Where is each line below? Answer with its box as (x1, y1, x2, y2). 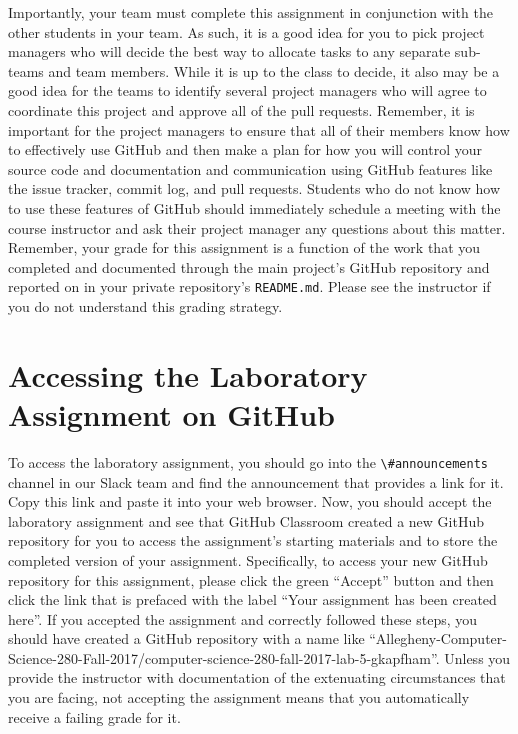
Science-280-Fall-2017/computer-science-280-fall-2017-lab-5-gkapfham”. (8, 647, 440, 668)
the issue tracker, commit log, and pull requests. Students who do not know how (8, 178, 501, 199)
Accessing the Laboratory (8, 354, 368, 395)
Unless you (444, 647, 511, 668)
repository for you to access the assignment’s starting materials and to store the (8, 530, 498, 551)
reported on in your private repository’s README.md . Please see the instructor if (8, 276, 491, 297)
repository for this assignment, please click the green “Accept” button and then (8, 569, 494, 590)
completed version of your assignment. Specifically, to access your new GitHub (8, 549, 488, 570)
